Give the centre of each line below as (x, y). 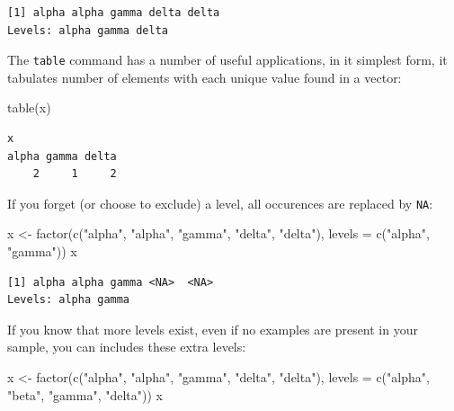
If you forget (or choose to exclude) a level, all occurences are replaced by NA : (220, 203)
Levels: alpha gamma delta (88, 30)
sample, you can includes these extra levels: (127, 347)
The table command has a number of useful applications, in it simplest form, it (227, 60)
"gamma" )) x (42, 251)
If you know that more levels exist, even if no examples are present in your (213, 329)
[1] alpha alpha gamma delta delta (114, 13)
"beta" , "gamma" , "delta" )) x (85, 394)
